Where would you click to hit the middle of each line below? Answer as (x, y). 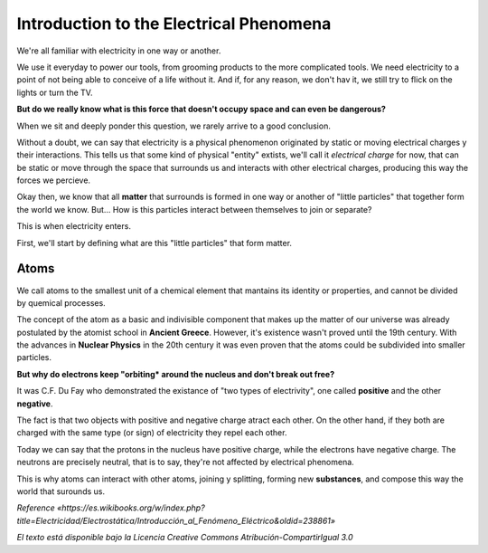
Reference (36, 508)
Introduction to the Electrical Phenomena (174, 24)
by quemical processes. (61, 302)
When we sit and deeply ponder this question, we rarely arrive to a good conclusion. (174, 126)
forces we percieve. (53, 180)
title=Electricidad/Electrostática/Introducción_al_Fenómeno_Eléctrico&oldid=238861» (176, 520)
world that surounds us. (61, 491)
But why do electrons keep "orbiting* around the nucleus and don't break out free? (176, 374)
